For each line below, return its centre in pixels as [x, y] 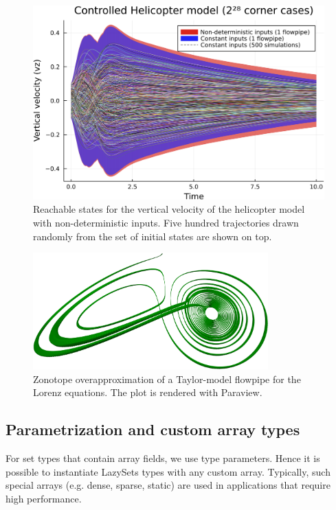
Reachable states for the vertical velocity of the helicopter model [169, 209]
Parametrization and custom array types [153, 429]
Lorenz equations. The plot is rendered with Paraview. [148, 392]
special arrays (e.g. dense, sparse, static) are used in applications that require [168, 485]
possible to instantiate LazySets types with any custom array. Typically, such [168, 471]
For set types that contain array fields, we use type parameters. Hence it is [163, 458]
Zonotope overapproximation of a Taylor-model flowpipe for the [167, 379]
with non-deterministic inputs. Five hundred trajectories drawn [166, 222]
